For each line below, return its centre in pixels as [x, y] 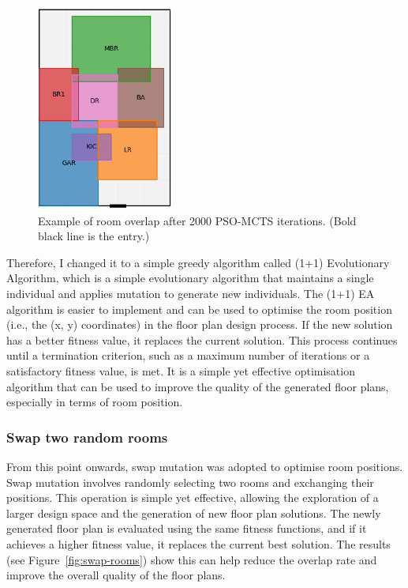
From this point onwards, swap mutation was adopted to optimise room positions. [205, 466]
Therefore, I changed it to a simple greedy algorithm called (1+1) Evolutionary [198, 262]
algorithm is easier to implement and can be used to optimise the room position [199, 309]
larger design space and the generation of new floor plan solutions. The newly [194, 513]
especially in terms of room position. [95, 402]
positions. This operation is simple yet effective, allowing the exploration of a [193, 498]
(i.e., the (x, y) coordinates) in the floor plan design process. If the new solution [200, 324]
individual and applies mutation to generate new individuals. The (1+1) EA [191, 294]
